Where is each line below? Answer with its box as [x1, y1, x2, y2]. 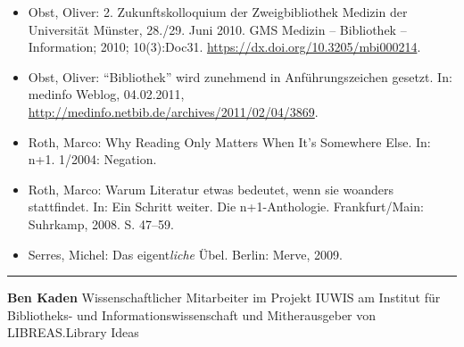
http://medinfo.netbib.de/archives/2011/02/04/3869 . [28, 102, 319, 120]
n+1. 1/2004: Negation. [28, 150, 157, 169]
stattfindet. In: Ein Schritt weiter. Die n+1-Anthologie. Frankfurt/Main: [28, 197, 424, 216]
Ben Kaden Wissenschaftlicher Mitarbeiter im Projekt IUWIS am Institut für [7, 288, 441, 307]
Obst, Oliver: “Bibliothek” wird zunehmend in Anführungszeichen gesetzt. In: [28, 67, 452, 86]
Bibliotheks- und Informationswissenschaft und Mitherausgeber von [7, 305, 377, 324]
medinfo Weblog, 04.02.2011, [28, 85, 185, 103]
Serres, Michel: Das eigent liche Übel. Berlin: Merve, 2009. [28, 244, 343, 263]
